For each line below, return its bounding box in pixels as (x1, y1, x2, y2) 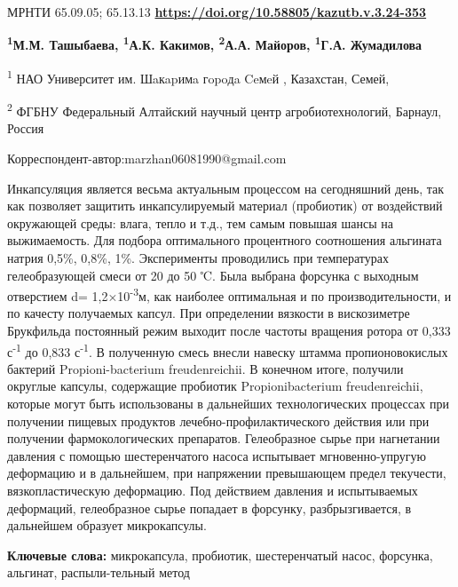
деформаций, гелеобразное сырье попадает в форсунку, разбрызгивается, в (7, 498, 412, 517)
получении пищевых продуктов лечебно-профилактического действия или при (7, 411, 430, 430)
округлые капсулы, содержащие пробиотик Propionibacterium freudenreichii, (7, 377, 423, 395)
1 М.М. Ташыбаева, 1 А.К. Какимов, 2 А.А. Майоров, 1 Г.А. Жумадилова (7, 33, 422, 54)
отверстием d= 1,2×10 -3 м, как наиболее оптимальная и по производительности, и (7, 284, 452, 305)
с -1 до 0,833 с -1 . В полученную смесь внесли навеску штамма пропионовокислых (7, 339, 448, 361)
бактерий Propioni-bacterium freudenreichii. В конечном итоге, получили (7, 359, 404, 377)
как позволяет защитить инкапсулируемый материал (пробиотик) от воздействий (7, 196, 443, 215)
